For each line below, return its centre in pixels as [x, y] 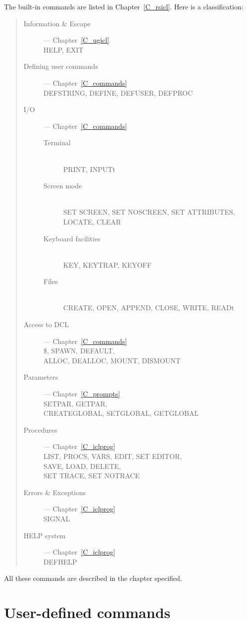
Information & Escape [57, 23]
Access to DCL [46, 324]
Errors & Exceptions [55, 492]
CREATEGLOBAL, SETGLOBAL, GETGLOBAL [121, 413]
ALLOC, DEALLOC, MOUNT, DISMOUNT [112, 360]
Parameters [41, 377]
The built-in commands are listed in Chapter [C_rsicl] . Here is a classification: [124, 6]
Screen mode [63, 186]
